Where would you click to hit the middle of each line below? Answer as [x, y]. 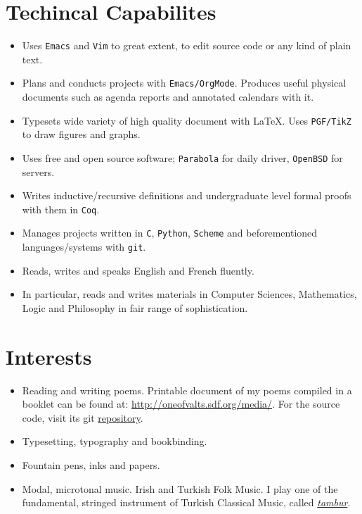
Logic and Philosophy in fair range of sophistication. [135, 307]
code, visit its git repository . [83, 417]
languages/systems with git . [84, 247]
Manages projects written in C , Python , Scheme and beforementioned [170, 233]
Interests [49, 356]
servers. [38, 171]
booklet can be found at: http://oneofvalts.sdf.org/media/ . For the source [181, 404]
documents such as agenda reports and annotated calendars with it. [168, 97]
